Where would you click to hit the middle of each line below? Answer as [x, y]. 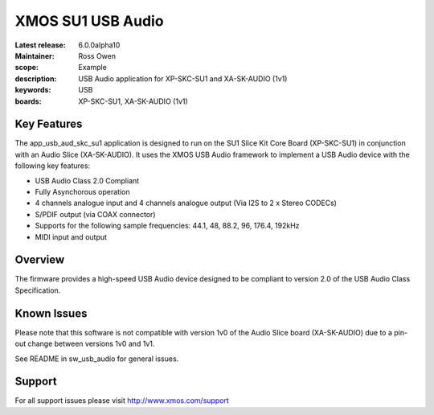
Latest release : [40, 45]
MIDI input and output [71, 236]
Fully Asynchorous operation [82, 191]
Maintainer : [35, 55]
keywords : [33, 90]
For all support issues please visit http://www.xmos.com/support [122, 401]
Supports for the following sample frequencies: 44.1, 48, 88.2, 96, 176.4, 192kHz [168, 226]
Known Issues [51, 313]
